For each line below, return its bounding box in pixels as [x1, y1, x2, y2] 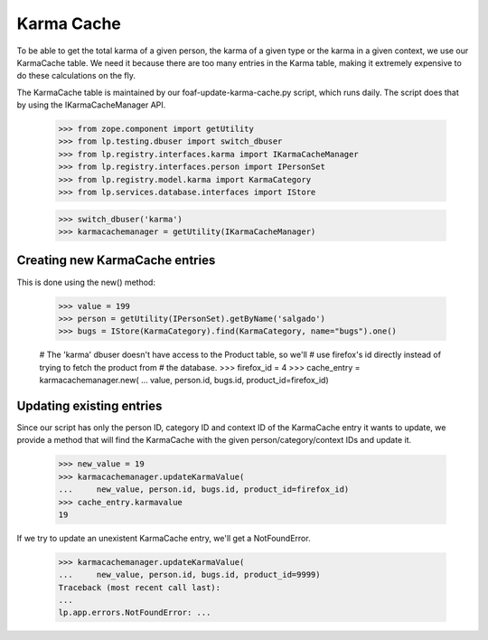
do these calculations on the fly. [16, 71, 136, 81]
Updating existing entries [16, 398, 163, 413]
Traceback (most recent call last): [58, 582, 221, 592]
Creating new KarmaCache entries [16, 253, 216, 268]
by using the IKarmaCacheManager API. [16, 99, 166, 110]
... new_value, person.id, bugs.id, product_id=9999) [58, 569, 321, 580]
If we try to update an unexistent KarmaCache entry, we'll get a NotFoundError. [16, 532, 311, 543]
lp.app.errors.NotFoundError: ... [58, 607, 211, 618]
